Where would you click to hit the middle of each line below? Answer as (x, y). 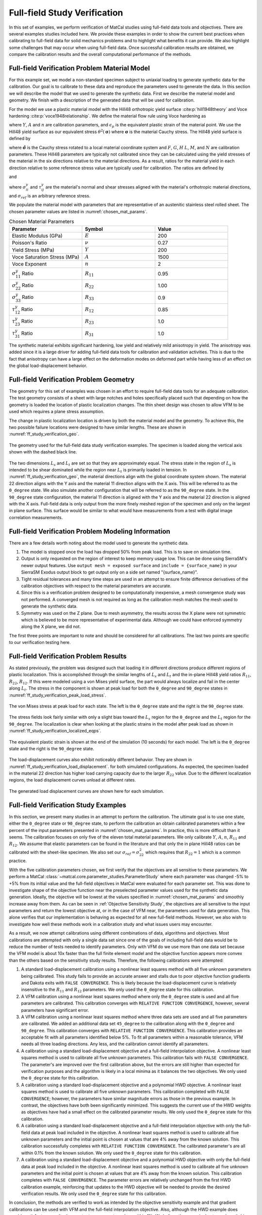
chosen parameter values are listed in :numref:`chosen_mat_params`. (78, 211)
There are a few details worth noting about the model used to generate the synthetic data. (99, 543)
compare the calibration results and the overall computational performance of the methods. (100, 54)
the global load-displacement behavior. (48, 366)
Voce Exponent (29, 264)
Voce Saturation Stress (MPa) (46, 257)
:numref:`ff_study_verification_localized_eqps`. (55, 731)
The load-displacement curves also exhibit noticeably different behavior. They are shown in (100, 760)
